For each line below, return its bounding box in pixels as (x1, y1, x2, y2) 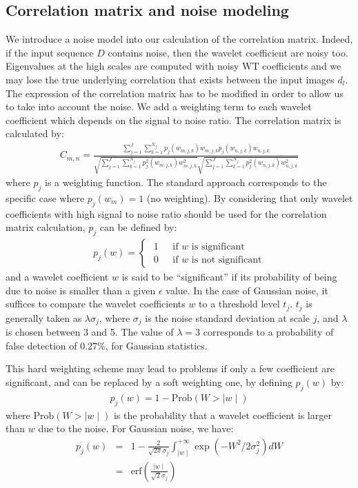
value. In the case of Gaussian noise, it (166, 283, 328, 297)
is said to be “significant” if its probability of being (121, 270, 337, 284)
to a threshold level (199, 296, 280, 311)
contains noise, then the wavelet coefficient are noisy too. (108, 45, 348, 59)
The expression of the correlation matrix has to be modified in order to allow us (6, 85, 344, 100)
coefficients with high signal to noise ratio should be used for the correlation (6, 206, 327, 221)
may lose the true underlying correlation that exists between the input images (6, 72, 335, 86)
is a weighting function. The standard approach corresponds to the (45, 175, 327, 190)
